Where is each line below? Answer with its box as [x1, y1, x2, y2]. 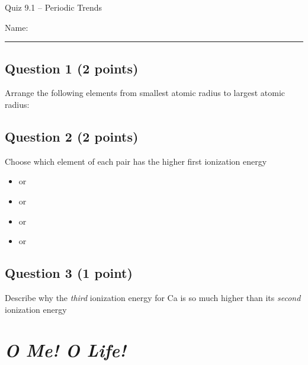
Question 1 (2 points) [5, 59, 139, 77]
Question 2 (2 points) [5, 127, 139, 145]
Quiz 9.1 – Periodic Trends [5, 1, 102, 13]
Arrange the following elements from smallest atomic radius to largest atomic [5, 87, 285, 99]
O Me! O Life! [5, 338, 126, 363]
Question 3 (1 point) [5, 264, 133, 282]
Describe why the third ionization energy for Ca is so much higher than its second [5, 291, 301, 303]
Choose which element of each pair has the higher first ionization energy [5, 155, 267, 167]
